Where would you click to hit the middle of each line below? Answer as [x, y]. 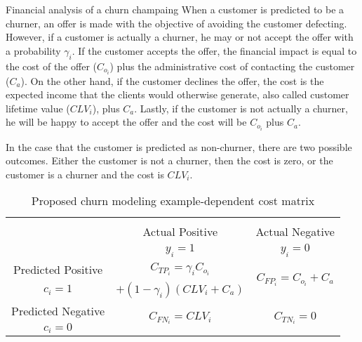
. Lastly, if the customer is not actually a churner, [241, 108]
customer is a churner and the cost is [85, 174]
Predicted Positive [58, 269]
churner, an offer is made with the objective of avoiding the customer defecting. [176, 23]
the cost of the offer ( [51, 66]
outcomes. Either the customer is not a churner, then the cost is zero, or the [169, 160]
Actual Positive [180, 232]
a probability [33, 50]
